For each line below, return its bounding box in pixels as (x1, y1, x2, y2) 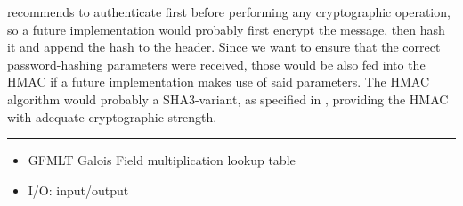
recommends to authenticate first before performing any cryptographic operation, (7, 3, 451, 21)
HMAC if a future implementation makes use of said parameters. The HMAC (7, 72, 430, 91)
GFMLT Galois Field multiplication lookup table (28, 151, 296, 169)
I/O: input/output (28, 180, 129, 199)
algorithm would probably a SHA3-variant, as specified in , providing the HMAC (7, 89, 449, 108)
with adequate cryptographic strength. (7, 107, 217, 126)
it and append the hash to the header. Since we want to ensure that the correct (7, 37, 441, 56)
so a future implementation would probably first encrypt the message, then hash (7, 20, 445, 38)
